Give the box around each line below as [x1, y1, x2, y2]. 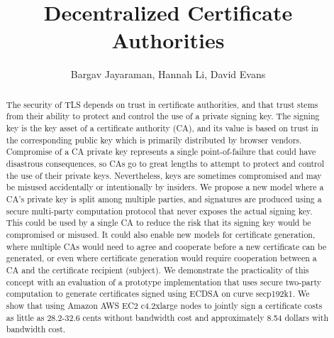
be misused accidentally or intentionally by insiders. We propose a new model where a [6, 181, 324, 193]
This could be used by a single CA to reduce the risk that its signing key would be [6, 217, 311, 229]
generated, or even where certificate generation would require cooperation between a [6, 252, 317, 264]
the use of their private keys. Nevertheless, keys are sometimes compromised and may [6, 169, 322, 181]
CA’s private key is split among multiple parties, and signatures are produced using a [6, 192, 322, 205]
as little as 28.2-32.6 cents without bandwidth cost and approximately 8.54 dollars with [6, 311, 329, 323]
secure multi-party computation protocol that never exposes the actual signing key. [6, 205, 313, 217]
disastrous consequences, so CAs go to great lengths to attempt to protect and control [6, 157, 324, 169]
